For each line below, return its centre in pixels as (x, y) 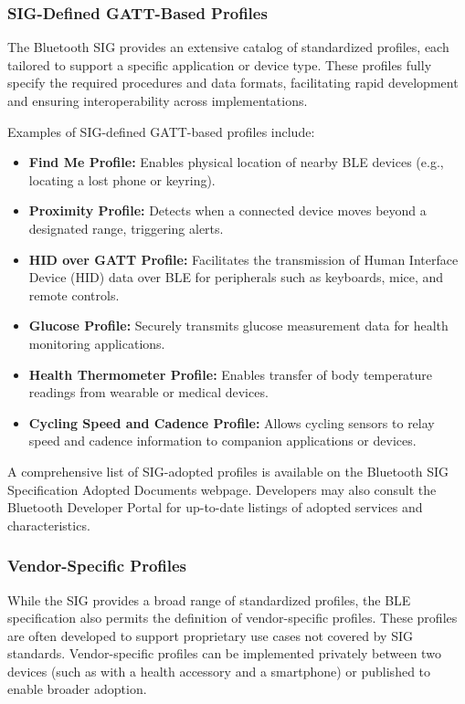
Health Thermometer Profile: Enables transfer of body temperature (231, 374)
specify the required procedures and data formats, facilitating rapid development (233, 83)
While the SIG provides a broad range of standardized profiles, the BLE (209, 599)
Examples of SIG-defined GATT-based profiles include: (161, 131)
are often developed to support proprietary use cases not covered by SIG (210, 635)
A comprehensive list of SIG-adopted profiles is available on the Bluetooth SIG (228, 471)
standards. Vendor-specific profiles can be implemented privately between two (224, 653)
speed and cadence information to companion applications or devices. (222, 441)
